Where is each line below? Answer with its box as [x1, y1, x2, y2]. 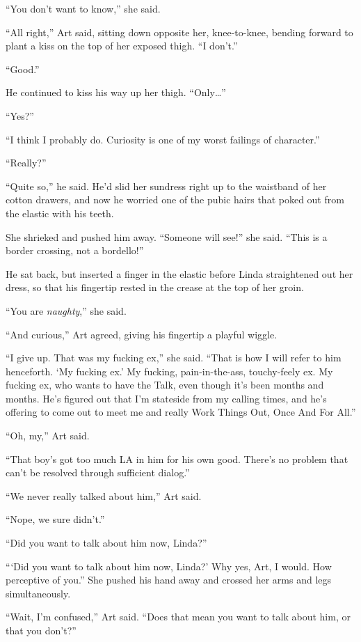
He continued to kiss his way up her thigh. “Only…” [6, 85, 226, 100]
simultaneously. [6, 586, 71, 600]
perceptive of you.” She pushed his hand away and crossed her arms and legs [6, 572, 332, 587]
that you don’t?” [6, 623, 77, 637]
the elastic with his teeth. [6, 205, 114, 220]
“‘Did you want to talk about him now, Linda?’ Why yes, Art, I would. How [6, 558, 332, 573]
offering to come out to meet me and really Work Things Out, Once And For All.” [6, 405, 356, 419]
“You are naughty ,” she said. [6, 303, 127, 318]
